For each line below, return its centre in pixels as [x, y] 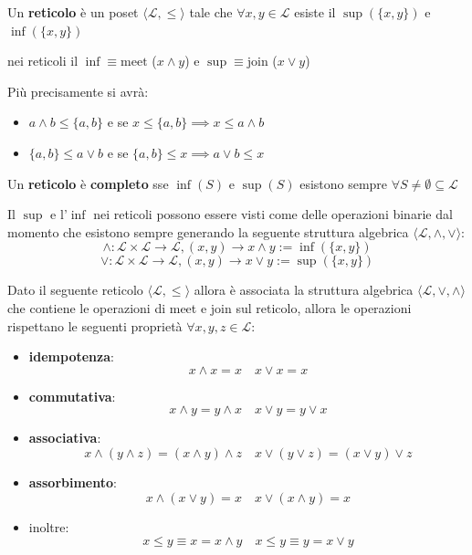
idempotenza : [71, 356]
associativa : [65, 438]
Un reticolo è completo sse [88, 183]
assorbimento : [73, 482]
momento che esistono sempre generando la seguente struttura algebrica [208, 231]
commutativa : [72, 396]
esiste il [315, 12]
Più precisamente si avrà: [78, 91]
